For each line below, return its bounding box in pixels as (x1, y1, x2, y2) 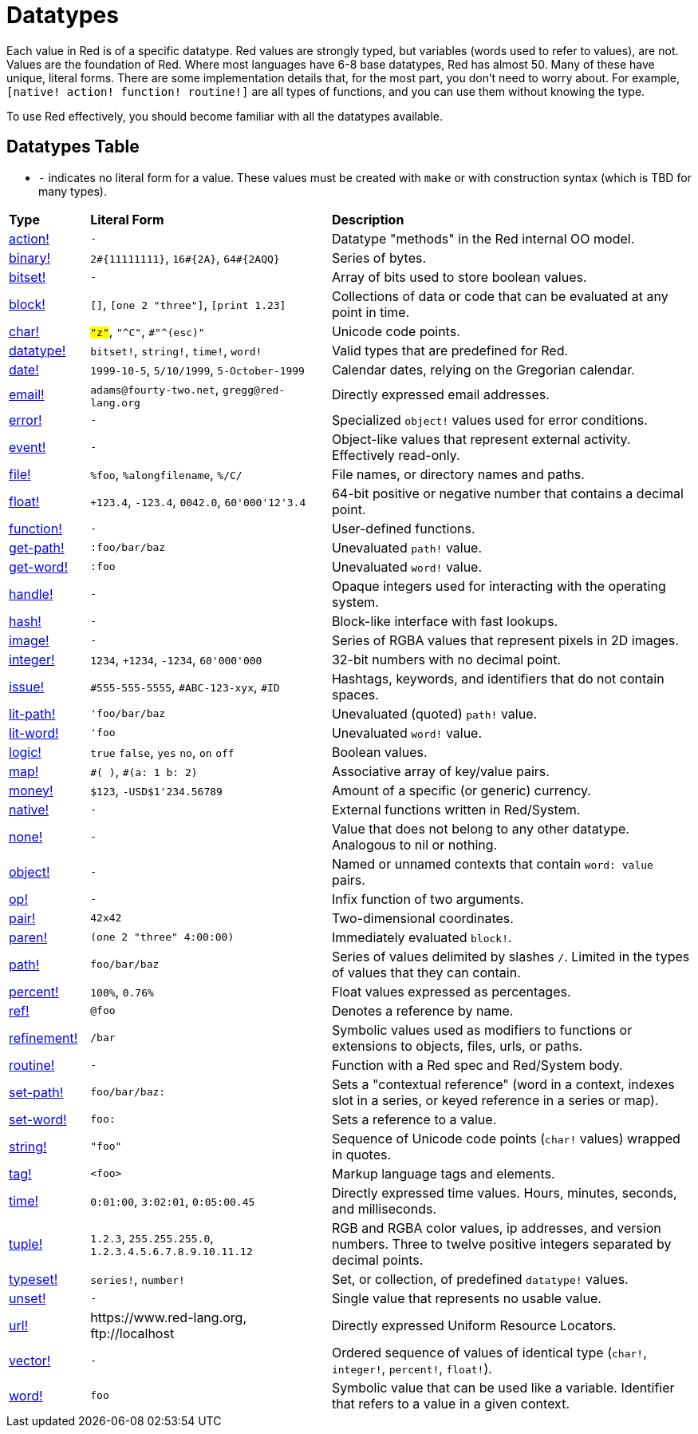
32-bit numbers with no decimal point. (331, 651, 562, 667)
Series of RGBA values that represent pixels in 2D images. (331, 632, 679, 648)
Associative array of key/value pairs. (331, 763, 550, 779)
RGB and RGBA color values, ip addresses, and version (331, 1219, 661, 1236)
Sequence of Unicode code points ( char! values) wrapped (331, 1130, 680, 1147)
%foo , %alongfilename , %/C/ (90, 465, 243, 482)
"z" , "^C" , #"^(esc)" (90, 323, 205, 339)
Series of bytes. (331, 249, 427, 266)
